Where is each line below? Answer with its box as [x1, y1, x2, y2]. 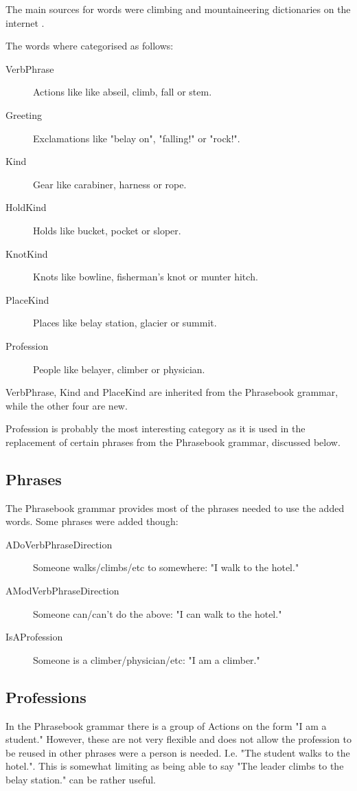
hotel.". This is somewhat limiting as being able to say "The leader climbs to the [5, 759, 344, 773]
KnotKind [5, 246, 48, 260]
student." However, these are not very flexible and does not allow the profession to [5, 732, 352, 746]
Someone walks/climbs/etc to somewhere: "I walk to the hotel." [33, 560, 299, 575]
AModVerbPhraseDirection [5, 583, 119, 598]
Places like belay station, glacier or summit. [33, 315, 217, 330]
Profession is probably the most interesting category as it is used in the [5, 421, 306, 436]
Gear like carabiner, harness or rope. [33, 177, 187, 191]
